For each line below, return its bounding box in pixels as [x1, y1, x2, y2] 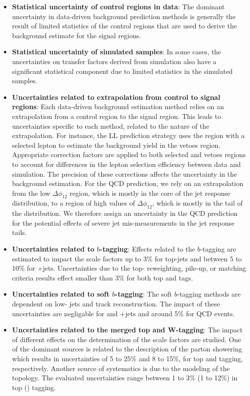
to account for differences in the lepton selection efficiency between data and [12, 159, 241, 169]
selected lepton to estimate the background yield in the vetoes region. [12, 140, 221, 150]
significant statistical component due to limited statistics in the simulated [12, 66, 233, 76]
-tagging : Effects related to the [100, 244, 195, 254]
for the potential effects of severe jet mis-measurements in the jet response [12, 217, 235, 228]
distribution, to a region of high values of [12, 198, 135, 208]
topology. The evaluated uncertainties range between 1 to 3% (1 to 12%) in [12, 373, 238, 383]
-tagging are [200, 244, 236, 254]
